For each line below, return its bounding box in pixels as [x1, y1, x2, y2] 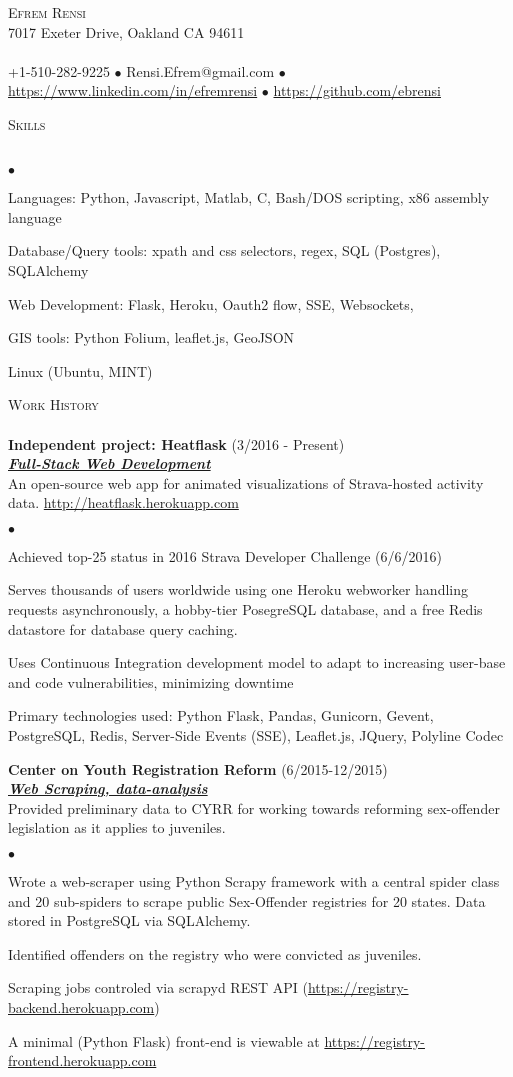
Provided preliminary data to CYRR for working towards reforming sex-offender [8, 797, 500, 818]
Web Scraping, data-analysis [8, 778, 208, 799]
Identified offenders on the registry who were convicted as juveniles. [8, 943, 422, 964]
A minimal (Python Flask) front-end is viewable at [8, 1030, 320, 1051]
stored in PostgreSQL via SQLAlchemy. [8, 910, 251, 931]
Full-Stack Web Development [8, 453, 211, 474]
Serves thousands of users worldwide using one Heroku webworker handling [8, 579, 468, 600]
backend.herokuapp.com [8, 996, 155, 1017]
